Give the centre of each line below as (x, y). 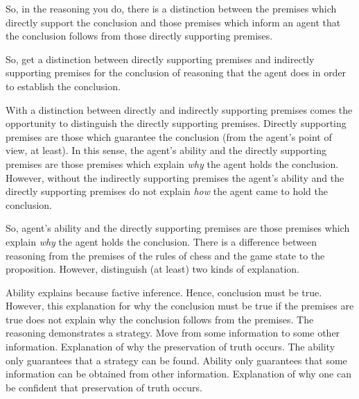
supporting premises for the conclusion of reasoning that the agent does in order (176, 73)
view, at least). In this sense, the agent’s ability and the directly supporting (166, 150)
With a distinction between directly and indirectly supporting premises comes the (179, 109)
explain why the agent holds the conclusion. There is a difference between (161, 241)
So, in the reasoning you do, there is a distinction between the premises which (171, 8)
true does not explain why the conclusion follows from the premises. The (160, 319)
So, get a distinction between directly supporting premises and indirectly (160, 59)
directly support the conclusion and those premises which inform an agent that (173, 22)
